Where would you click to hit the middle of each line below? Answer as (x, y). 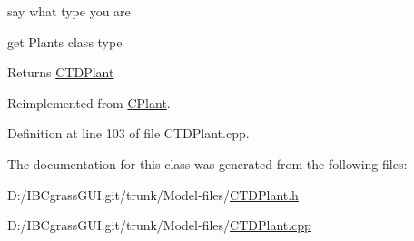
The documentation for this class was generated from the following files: (207, 163)
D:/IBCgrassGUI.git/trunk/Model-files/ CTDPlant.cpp (159, 225)
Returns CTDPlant (61, 72)
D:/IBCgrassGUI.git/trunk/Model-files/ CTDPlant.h (153, 194)
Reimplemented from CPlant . (89, 102)
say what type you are (69, 11)
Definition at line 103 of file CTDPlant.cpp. (128, 133)
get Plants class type (65, 41)
